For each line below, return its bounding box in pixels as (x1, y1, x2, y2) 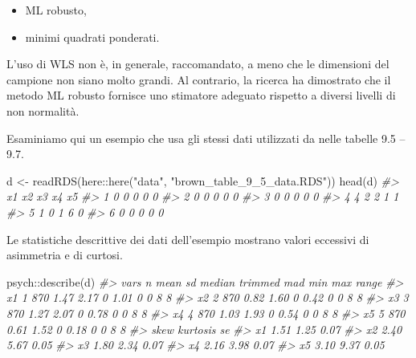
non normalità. (6, 102, 80, 119)
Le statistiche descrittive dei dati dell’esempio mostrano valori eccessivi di (6, 230, 369, 247)
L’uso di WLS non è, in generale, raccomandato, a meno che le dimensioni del (6, 55, 389, 72)
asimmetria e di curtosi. (6, 246, 123, 263)
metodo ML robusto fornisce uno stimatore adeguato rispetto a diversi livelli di (6, 87, 396, 104)
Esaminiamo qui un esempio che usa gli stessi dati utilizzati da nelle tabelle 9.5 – (6, 129, 406, 146)
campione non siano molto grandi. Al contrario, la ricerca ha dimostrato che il (6, 71, 391, 87)
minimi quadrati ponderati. (25, 28, 160, 45)
